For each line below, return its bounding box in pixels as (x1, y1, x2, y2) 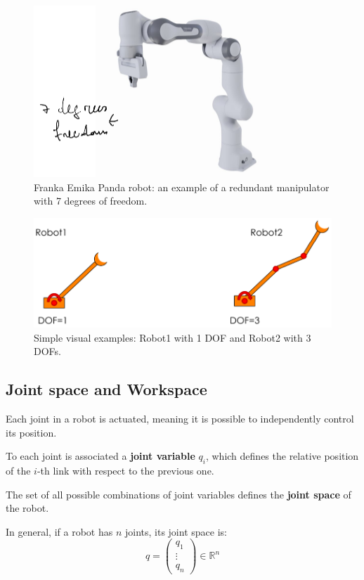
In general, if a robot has (6, 524, 113, 539)
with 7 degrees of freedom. (34, 193, 148, 208)
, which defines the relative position (205, 449, 359, 463)
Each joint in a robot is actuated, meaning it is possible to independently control (6, 411, 354, 425)
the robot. (6, 501, 49, 515)
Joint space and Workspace (6, 378, 207, 400)
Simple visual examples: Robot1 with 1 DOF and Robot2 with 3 (34, 330, 311, 344)
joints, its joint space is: (124, 524, 227, 539)
